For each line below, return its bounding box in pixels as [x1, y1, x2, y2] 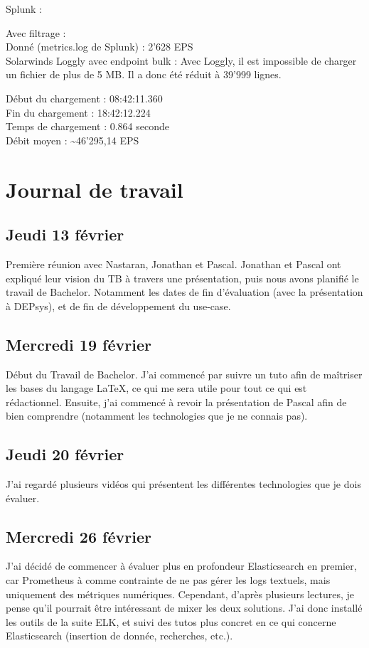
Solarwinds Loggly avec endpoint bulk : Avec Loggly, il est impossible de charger [6, 53, 357, 68]
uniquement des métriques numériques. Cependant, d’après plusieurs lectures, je [6, 586, 354, 601]
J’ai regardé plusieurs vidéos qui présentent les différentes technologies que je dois [6, 477, 361, 492]
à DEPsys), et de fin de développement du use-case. [6, 298, 231, 313]
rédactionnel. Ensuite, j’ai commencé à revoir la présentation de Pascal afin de [6, 394, 347, 409]
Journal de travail [6, 174, 183, 203]
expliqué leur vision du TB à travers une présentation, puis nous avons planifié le [6, 270, 359, 285]
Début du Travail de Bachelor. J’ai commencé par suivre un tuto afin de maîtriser [6, 366, 363, 381]
